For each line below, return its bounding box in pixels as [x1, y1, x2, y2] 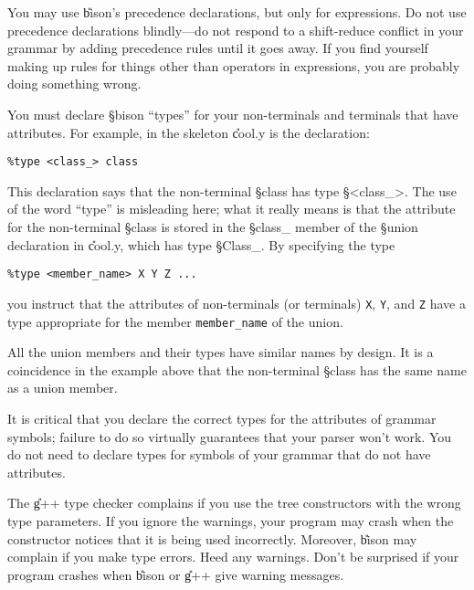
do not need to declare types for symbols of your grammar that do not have [7, 445, 431, 464]
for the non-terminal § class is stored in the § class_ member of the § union [7, 217, 418, 236]
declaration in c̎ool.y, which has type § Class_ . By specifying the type [7, 235, 395, 254]
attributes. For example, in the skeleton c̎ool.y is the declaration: [7, 122, 370, 142]
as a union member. [7, 378, 118, 397]
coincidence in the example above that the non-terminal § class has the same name [7, 360, 467, 379]
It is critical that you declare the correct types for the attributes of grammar [7, 408, 437, 427]
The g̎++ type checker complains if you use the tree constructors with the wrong [7, 493, 461, 512]
